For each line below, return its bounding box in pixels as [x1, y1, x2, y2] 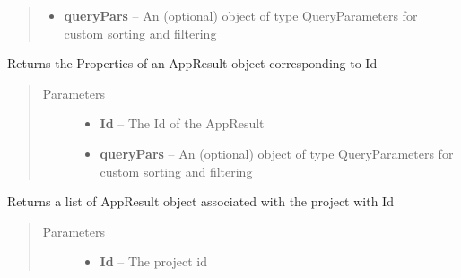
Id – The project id [100, 252, 207, 271]
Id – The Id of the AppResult [100, 114, 265, 133]
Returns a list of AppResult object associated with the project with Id [7, 192, 394, 211]
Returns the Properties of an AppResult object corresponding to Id [7, 54, 378, 73]
